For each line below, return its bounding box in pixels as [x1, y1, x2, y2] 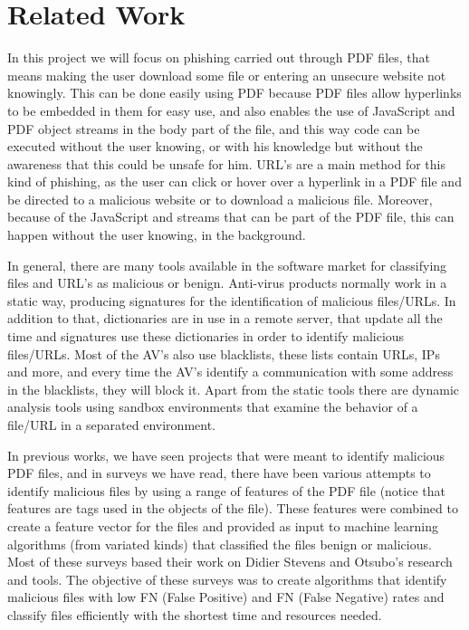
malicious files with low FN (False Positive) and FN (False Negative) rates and [7, 587, 445, 606]
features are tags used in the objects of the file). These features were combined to [7, 499, 458, 518]
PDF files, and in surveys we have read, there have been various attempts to [7, 463, 431, 482]
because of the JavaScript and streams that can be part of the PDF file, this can [7, 207, 455, 226]
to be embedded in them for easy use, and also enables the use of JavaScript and [7, 100, 455, 119]
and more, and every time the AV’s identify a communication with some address [7, 362, 454, 381]
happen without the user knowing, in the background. [7, 225, 306, 244]
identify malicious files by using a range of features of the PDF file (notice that [7, 481, 445, 500]
